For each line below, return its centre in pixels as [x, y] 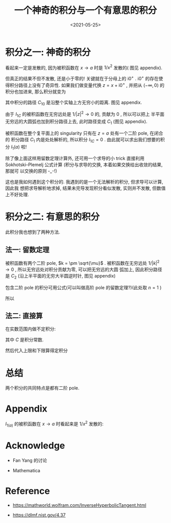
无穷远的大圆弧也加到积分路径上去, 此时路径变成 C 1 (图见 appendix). [76, 122]
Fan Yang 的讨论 [30, 460]
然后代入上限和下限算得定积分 [36, 351]
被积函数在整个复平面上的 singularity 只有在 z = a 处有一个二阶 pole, [77, 133]
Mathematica [26, 470]
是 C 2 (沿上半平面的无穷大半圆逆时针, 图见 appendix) [61, 276]
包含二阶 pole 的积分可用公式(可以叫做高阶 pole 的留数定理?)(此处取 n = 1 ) [83, 287]
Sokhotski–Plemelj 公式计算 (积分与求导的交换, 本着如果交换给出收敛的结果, [84, 165]
